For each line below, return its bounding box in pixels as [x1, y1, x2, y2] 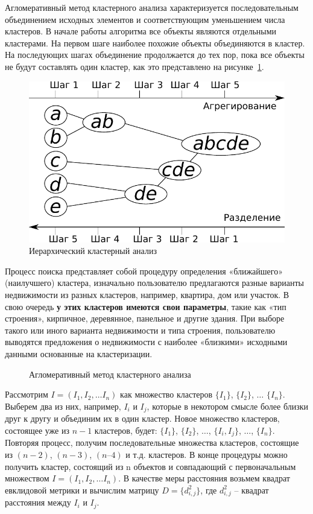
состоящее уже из [5, 424, 69, 436]
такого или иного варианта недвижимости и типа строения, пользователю [5, 323, 276, 336]
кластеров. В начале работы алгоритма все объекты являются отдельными [5, 25, 277, 37]
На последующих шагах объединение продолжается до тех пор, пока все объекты [5, 48, 305, 61]
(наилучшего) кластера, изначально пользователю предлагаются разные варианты [5, 276, 304, 289]
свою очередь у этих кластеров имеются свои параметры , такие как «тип [5, 300, 286, 313]
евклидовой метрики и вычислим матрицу [5, 483, 159, 496]
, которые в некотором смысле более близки [147, 399, 308, 412]
